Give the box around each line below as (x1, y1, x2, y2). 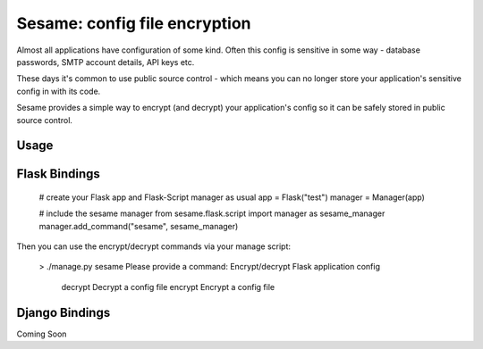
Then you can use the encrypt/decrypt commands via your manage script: (16, 241, 291, 252)
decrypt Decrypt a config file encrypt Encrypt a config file (61, 281, 275, 292)
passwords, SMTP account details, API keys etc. (16, 56, 195, 67)
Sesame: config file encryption (16, 13, 251, 33)
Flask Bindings (16, 166, 100, 182)
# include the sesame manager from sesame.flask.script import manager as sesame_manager (38, 208, 386, 219)
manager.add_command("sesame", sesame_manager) (38, 220, 239, 231)
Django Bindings (16, 304, 111, 320)
